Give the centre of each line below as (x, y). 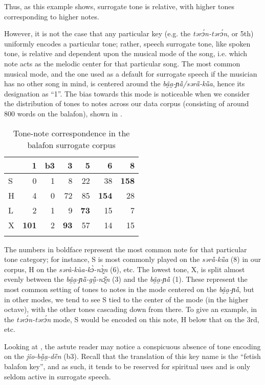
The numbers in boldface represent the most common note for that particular (126, 249)
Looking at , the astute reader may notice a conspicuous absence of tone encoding (132, 346)
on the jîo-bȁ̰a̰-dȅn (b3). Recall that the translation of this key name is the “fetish (132, 356)
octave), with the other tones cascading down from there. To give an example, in (131, 309)
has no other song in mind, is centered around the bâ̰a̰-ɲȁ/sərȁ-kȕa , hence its (125, 83)
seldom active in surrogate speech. (58, 376)
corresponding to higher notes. (52, 16)
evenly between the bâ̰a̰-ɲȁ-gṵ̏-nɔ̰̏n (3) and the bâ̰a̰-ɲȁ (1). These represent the (126, 279)
